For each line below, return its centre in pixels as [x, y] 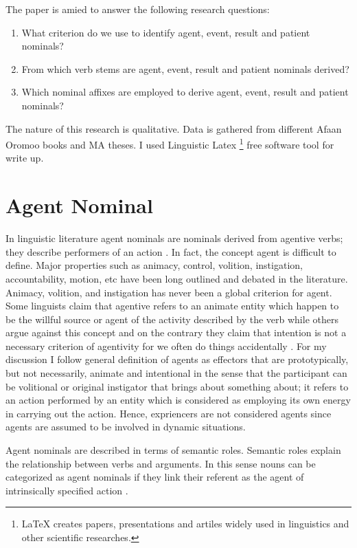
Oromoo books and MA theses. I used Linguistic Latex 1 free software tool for [170, 143]
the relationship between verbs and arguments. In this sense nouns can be [161, 463]
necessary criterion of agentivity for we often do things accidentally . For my [166, 346]
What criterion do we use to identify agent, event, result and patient [166, 32]
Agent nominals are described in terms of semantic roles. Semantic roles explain [173, 450]
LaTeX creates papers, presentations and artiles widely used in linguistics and [185, 524]
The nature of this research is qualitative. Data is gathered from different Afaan [174, 128]
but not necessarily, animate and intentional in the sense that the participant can [176, 373]
